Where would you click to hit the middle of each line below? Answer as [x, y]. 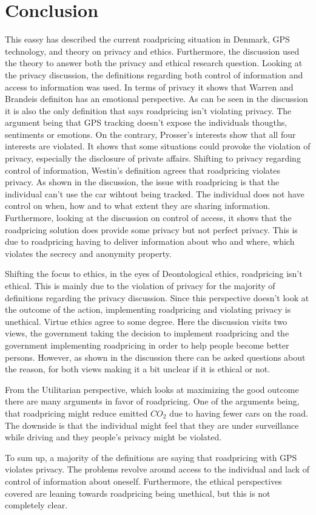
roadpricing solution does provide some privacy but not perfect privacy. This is [151, 229]
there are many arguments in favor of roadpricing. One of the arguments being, [152, 401]
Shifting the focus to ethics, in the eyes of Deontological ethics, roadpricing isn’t [154, 274]
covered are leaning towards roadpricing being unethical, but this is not [138, 493]
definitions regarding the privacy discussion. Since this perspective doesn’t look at [157, 297]
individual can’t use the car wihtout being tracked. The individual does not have [155, 193]
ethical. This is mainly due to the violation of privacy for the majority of [140, 285]
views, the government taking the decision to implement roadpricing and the [147, 333]
